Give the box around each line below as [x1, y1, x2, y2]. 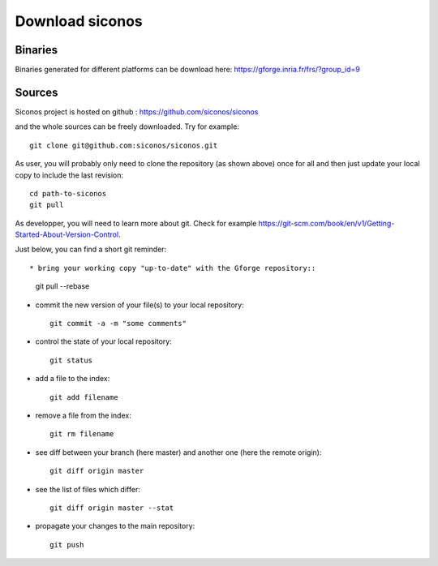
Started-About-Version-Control [15, 229, 119, 239]
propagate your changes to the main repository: [35, 521, 195, 531]
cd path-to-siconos [29, 189, 107, 198]
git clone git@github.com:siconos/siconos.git [29, 140, 218, 150]
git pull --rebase [35, 281, 90, 291]
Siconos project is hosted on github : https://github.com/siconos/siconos [15, 106, 259, 117]
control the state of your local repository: [35, 337, 172, 346]
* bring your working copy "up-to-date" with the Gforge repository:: [29, 264, 316, 272]
